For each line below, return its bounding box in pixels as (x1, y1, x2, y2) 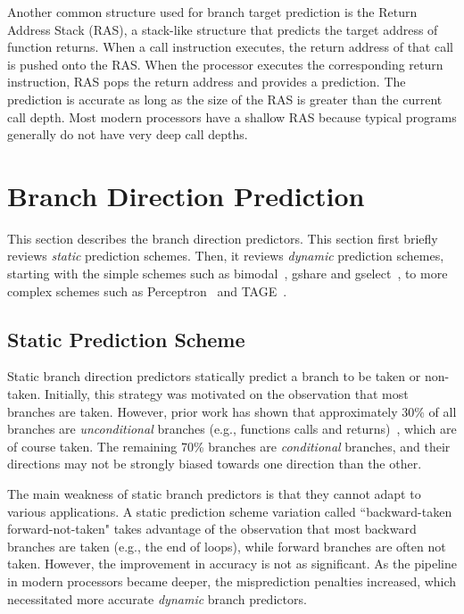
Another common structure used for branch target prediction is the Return (7, 3, 418, 21)
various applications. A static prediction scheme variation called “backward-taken (7, 502, 452, 520)
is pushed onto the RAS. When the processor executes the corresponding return (7, 54, 443, 73)
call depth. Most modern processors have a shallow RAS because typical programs (7, 107, 457, 126)
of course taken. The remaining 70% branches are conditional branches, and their (7, 436, 451, 455)
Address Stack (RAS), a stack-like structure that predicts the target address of (7, 20, 438, 38)
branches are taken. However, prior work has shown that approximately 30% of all (7, 402, 457, 420)
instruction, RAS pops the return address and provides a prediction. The (7, 72, 406, 91)
